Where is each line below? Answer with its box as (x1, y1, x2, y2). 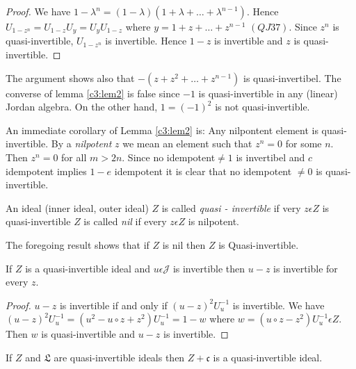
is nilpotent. (188, 214, 239, 229)
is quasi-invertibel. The (243, 70, 341, 85)
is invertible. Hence (105, 33, 187, 48)
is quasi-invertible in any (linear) (198, 85, 338, 100)
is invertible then (172, 261, 245, 275)
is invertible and (214, 33, 283, 48)
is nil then (162, 237, 206, 252)
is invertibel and (236, 150, 305, 165)
